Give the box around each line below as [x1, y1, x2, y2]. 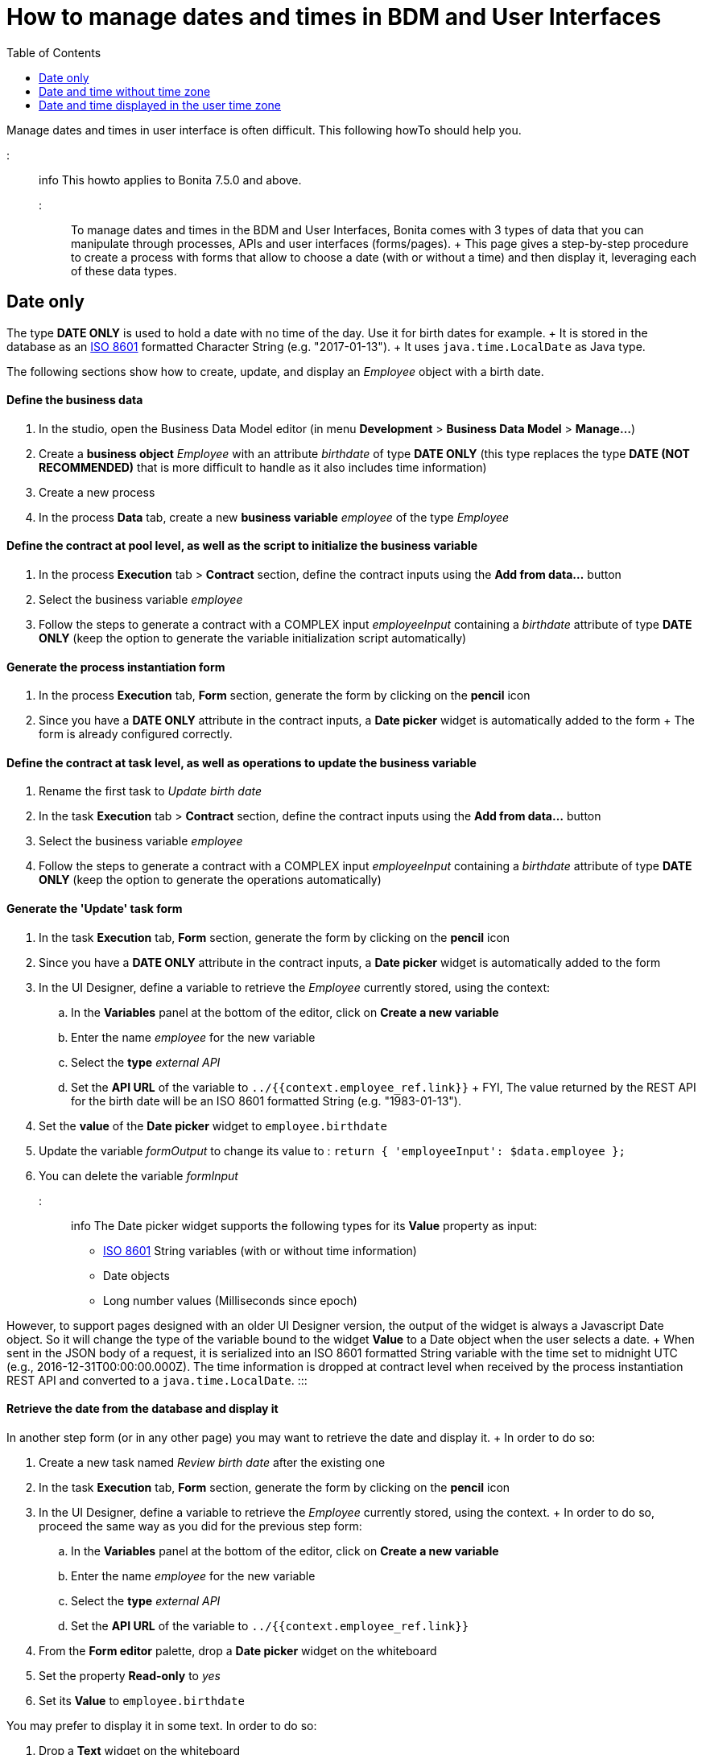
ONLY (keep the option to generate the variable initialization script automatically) [39, 631, 467, 646]
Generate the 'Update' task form [6, 902, 183, 916]
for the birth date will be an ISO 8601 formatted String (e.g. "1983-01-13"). [71, 1093, 462, 1108]
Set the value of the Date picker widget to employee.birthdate [39, 1118, 388, 1133]
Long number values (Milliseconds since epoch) [103, 1293, 357, 1307]
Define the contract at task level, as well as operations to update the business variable [6, 755, 477, 770]
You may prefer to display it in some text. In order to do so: [6, 1718, 317, 1732]
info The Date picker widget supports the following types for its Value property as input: [71, 1218, 538, 1233]
